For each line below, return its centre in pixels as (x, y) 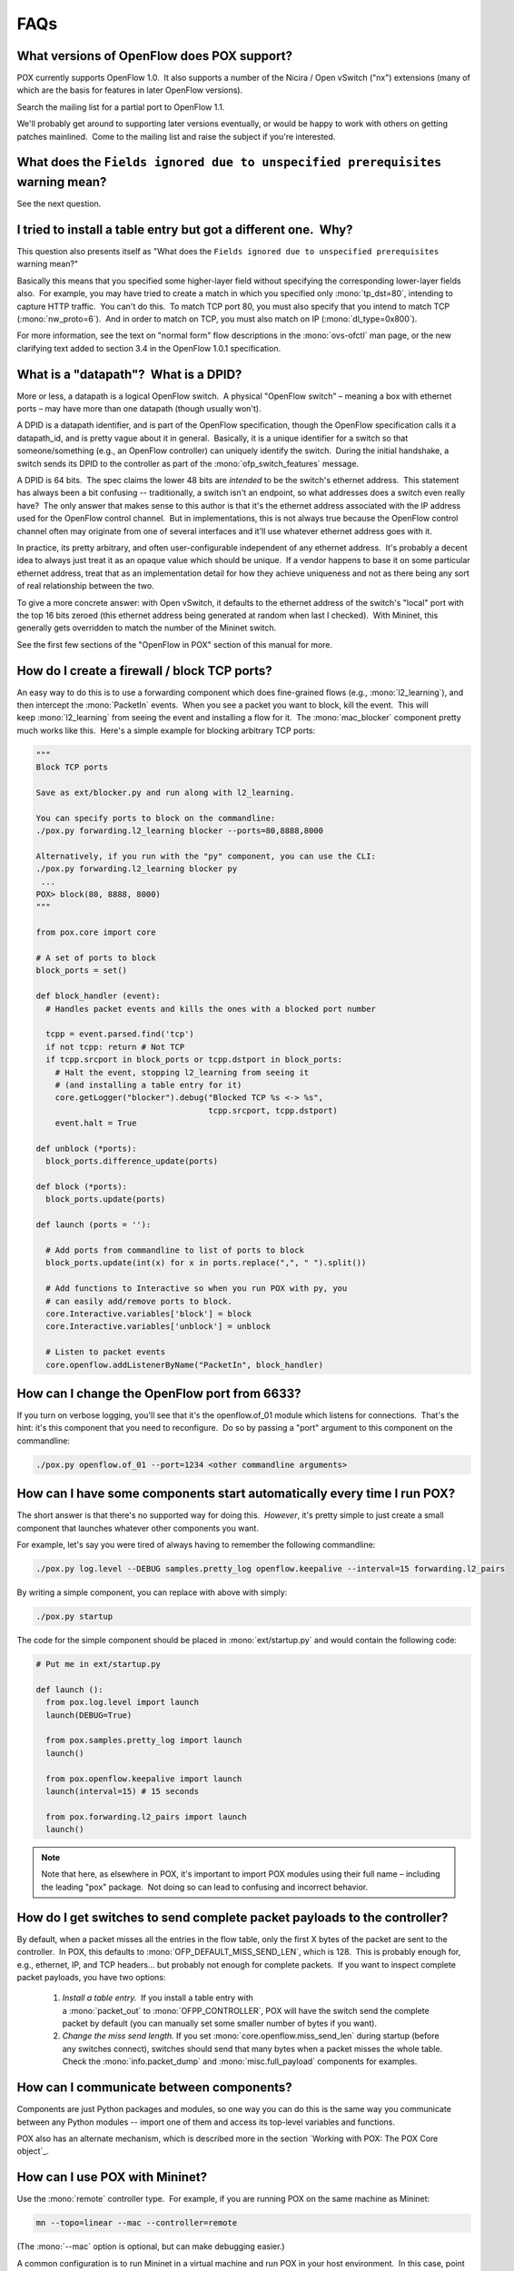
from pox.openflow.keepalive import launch (144, 1779)
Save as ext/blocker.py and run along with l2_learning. (165, 792)
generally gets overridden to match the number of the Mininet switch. (147, 628)
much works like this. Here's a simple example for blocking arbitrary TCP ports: (166, 730)
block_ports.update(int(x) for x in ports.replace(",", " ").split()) (206, 1263)
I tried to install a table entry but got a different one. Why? (185, 229)
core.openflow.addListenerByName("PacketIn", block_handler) (185, 1364)
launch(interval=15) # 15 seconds (123, 1791)
